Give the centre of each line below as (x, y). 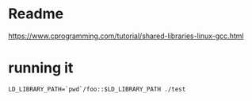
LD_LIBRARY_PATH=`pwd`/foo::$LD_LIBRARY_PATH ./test (97, 89)
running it (41, 68)
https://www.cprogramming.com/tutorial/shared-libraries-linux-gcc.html (126, 36)
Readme (36, 14)
